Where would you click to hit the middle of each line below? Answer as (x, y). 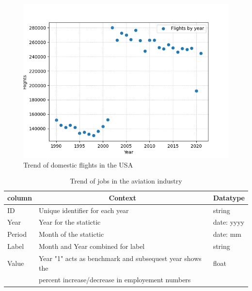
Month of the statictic (71, 234)
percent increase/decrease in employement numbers (115, 280)
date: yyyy (229, 222)
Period (17, 234)
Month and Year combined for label (92, 246)
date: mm (227, 234)
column (20, 197)
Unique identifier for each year (84, 210)
